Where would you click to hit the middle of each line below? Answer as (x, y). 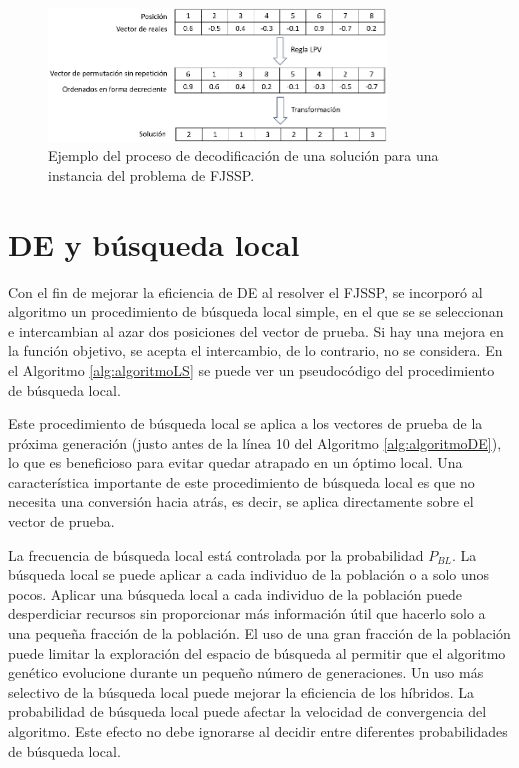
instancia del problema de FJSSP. (151, 174)
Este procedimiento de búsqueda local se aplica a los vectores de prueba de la (245, 423)
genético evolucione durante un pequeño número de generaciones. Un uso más (246, 672)
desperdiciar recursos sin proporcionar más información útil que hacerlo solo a (247, 613)
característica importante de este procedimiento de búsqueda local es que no (241, 481)
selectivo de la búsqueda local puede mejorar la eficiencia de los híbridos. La (241, 691)
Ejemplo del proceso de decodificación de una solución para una (243, 155)
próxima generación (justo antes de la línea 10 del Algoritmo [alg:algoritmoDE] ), (255, 442)
